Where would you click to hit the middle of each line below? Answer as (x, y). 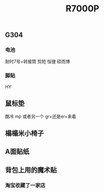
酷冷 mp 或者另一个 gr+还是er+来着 (41, 116)
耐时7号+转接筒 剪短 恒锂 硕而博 (38, 62)
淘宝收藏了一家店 (25, 185)
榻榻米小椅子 (25, 133)
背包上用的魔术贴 (31, 170)
